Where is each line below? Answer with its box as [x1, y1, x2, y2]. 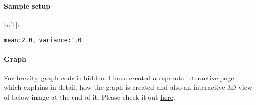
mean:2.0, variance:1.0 [4, 37, 82, 44]
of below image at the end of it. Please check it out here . [4, 92, 175, 102]
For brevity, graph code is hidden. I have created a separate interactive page [4, 72, 234, 82]
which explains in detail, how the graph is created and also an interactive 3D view [4, 82, 252, 92]
